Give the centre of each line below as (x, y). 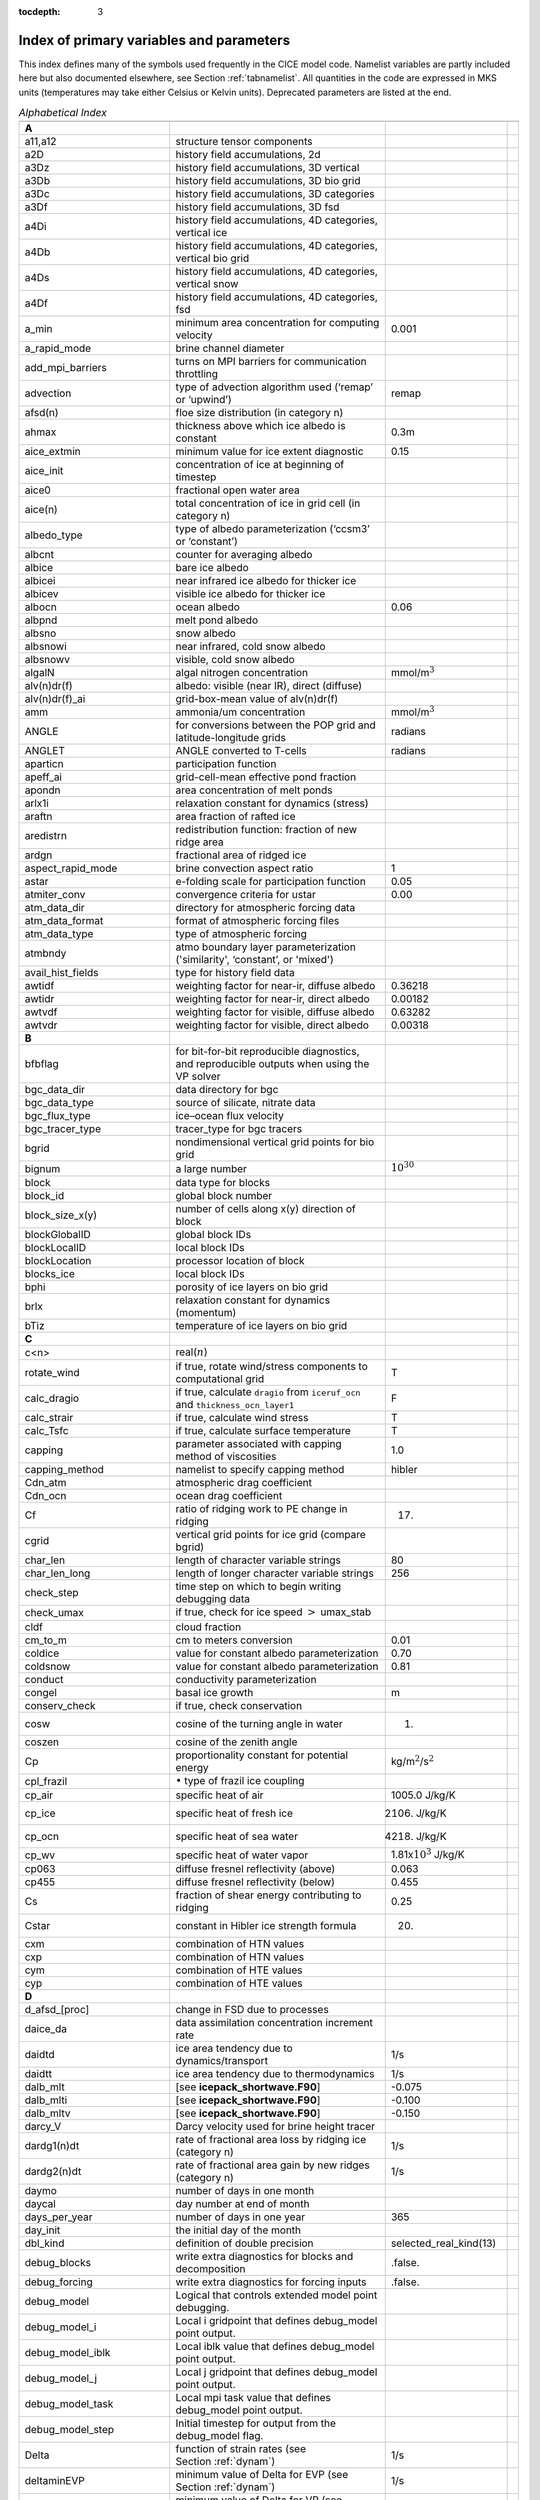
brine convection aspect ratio (244, 868)
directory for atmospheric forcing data (265, 908)
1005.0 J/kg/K (423, 1795)
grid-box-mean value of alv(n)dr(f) (257, 699)
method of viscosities (226, 1457)
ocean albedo (207, 607)
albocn (40, 607)
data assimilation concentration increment (274, 2023)
